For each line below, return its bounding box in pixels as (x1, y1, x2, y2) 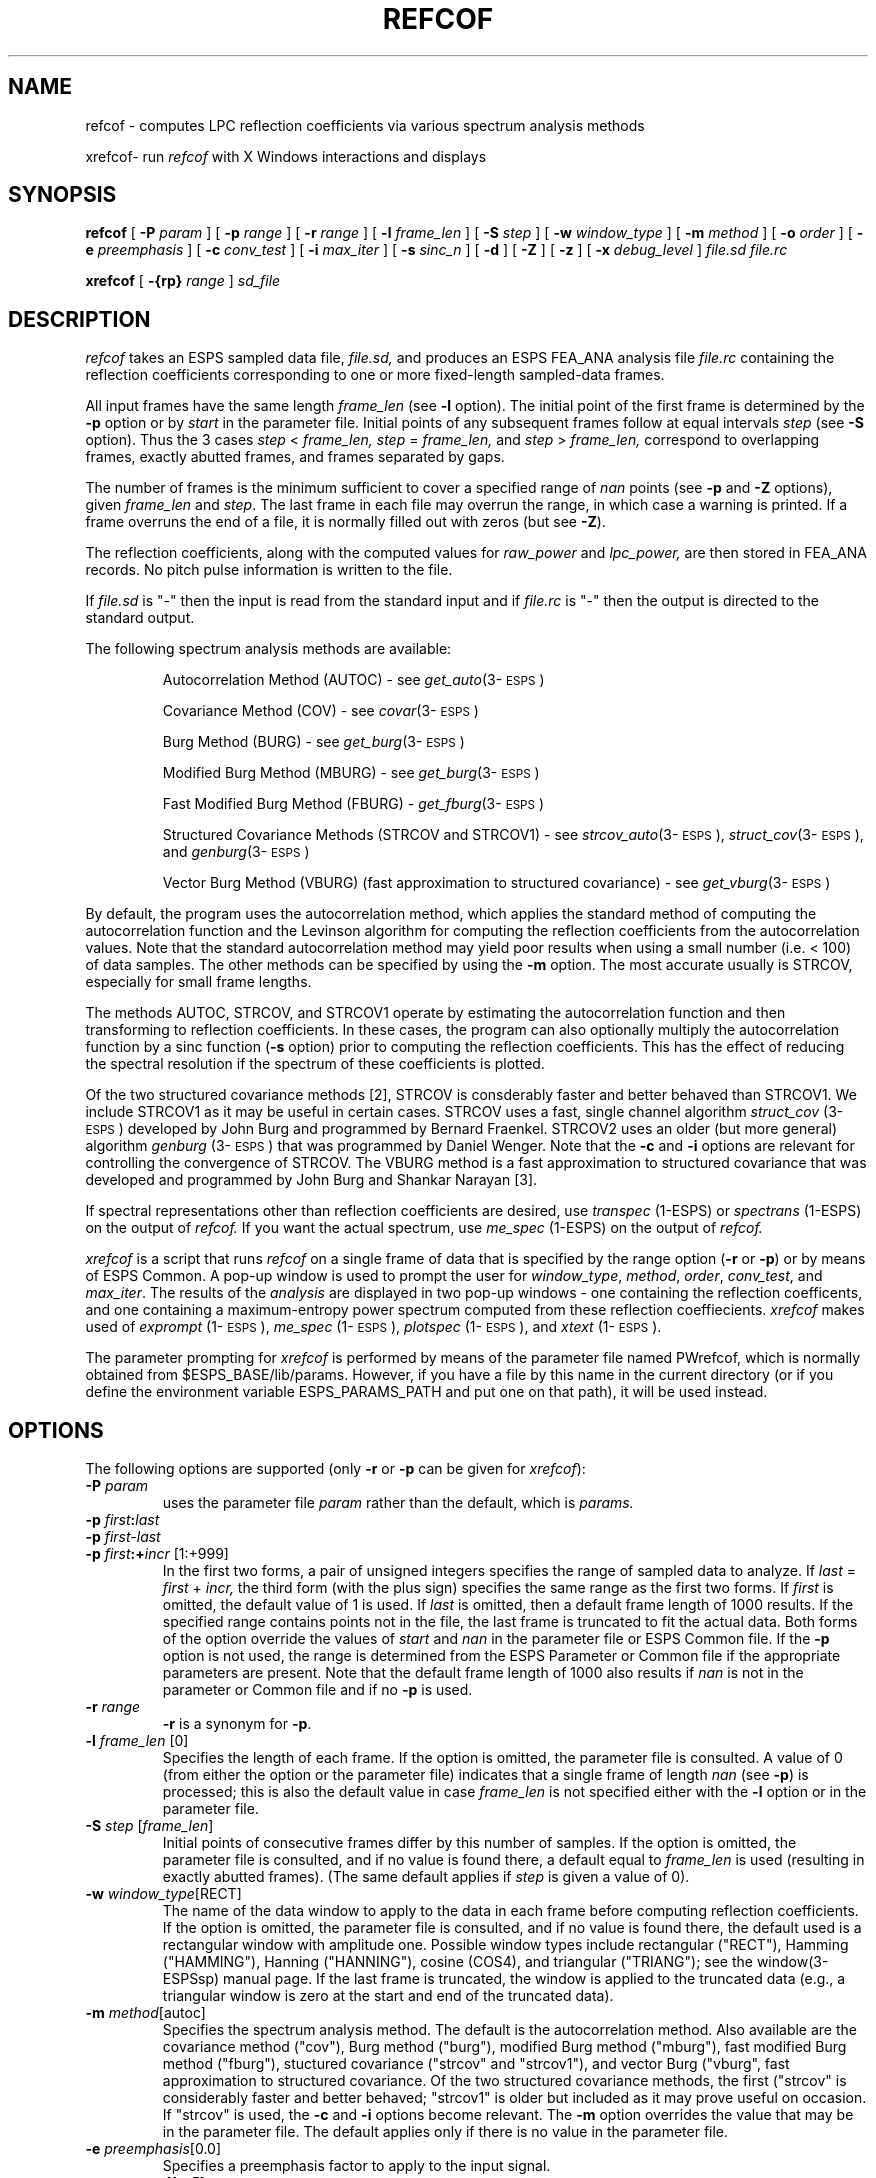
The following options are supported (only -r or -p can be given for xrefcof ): (85, 1460, 586, 1478)
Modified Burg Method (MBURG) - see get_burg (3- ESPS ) (162, 764, 540, 782)
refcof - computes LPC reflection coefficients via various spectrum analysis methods (85, 116, 645, 134)
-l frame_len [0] (85, 1732, 189, 1750)
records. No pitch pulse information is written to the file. (85, 561, 453, 579)
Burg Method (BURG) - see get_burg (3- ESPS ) (162, 733, 465, 751)
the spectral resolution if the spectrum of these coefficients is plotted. (85, 1055, 545, 1073)
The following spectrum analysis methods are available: (85, 640, 452, 658)
